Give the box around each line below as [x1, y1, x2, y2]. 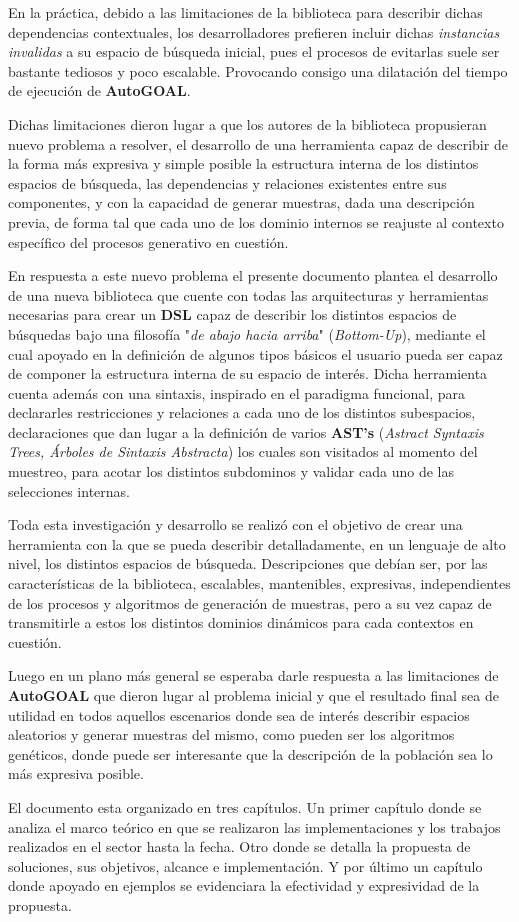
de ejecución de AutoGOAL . [8, 80, 191, 101]
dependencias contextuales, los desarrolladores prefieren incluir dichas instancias [8, 21, 500, 42]
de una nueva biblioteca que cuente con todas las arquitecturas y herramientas [8, 284, 489, 305]
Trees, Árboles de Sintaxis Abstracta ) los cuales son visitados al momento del [8, 441, 478, 462]
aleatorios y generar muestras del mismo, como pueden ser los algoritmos [8, 724, 455, 745]
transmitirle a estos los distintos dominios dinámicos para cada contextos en [8, 612, 474, 633]
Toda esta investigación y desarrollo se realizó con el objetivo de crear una [8, 514, 463, 535]
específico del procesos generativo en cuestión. [8, 231, 289, 252]
